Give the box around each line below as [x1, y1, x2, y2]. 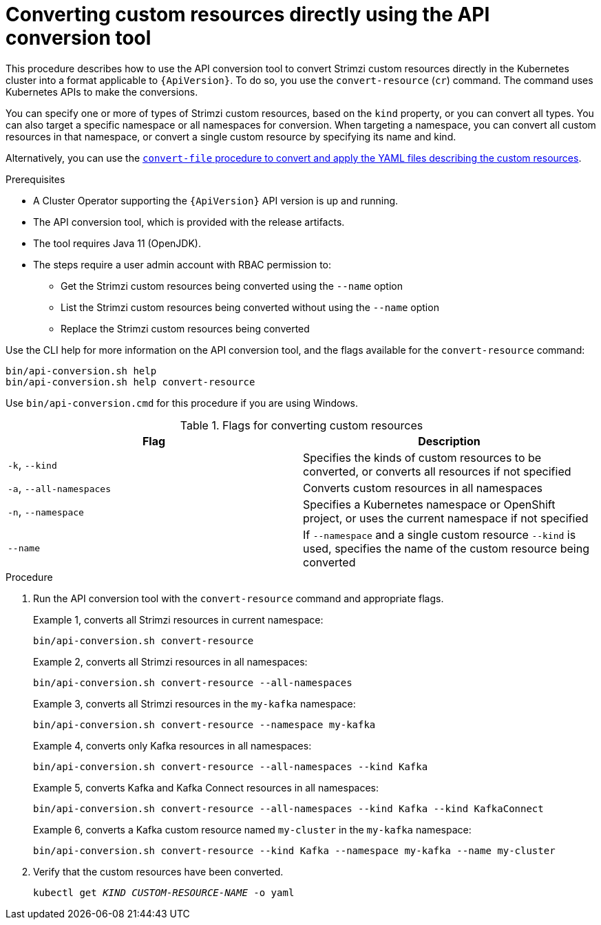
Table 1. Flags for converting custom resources [180, 418, 423, 432]
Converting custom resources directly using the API [6, 3, 490, 26]
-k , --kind [8, 457, 57, 471]
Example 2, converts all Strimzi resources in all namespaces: [33, 655, 308, 668]
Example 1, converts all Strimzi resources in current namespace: [33, 613, 324, 626]
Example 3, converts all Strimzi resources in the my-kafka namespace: [33, 697, 356, 710]
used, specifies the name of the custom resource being [303, 541, 589, 555]
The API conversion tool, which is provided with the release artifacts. [33, 215, 345, 228]
